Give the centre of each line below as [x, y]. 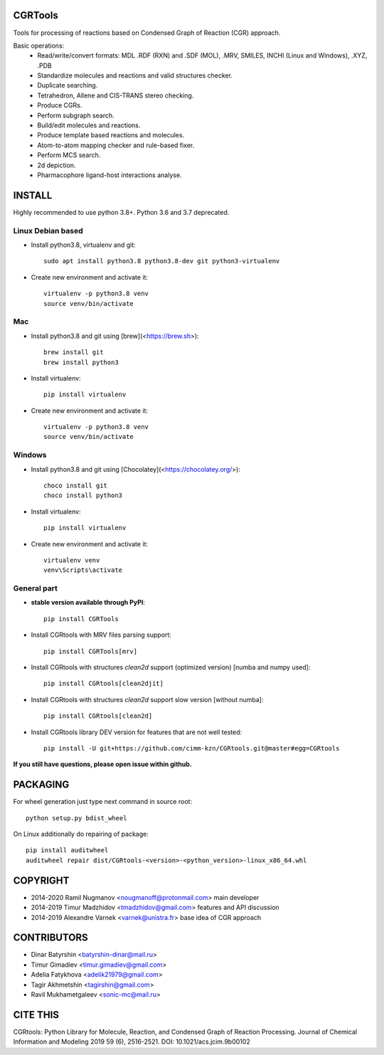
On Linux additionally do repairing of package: [81, 834]
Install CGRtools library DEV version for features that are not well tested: [136, 732]
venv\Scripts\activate [83, 570]
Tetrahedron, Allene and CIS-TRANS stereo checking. [116, 95]
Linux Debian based [48, 230]
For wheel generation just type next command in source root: [102, 802]
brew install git [74, 352]
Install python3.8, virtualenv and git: [84, 245]
